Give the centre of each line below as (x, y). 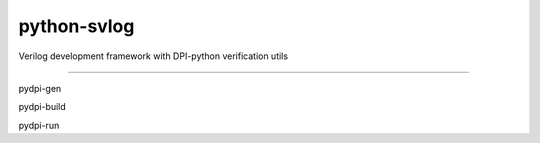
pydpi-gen (40, 88)
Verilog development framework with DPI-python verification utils (153, 56)
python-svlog (76, 26)
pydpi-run (39, 125)
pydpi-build (42, 107)
